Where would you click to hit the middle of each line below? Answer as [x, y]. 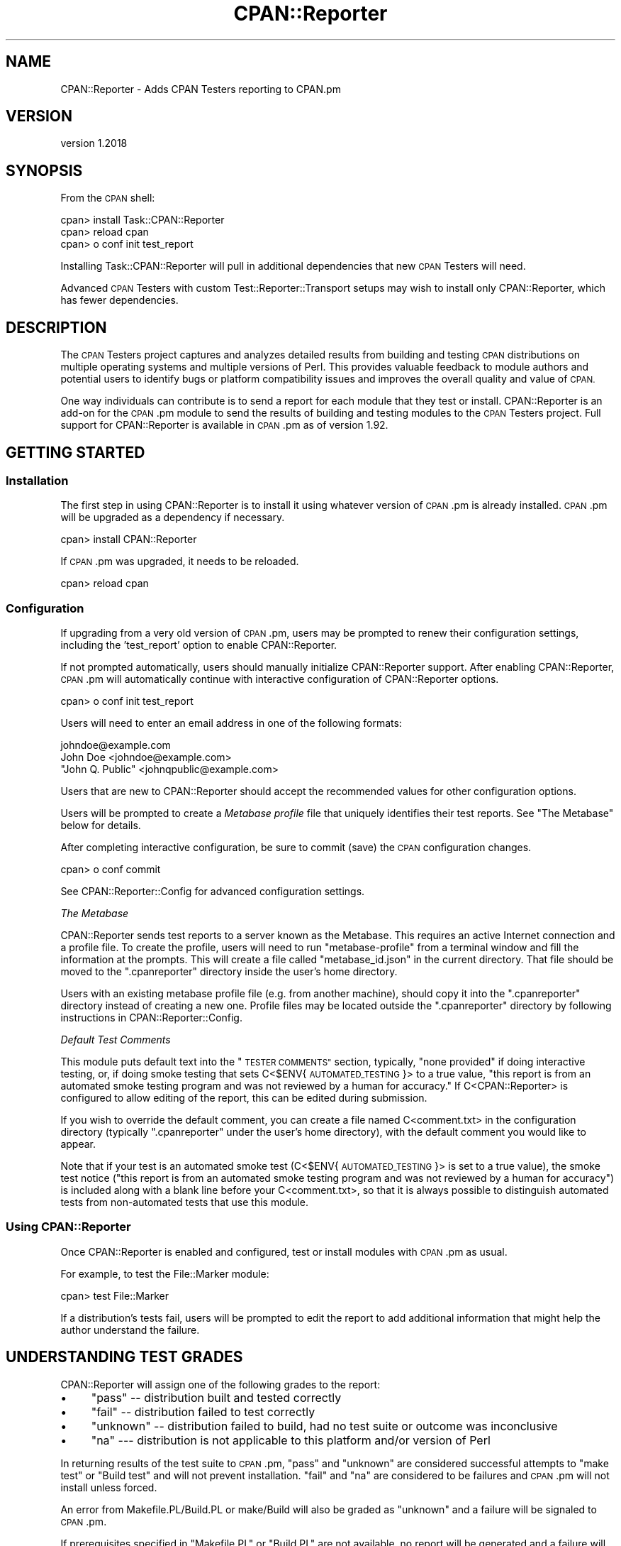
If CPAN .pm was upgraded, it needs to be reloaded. [180, 561]
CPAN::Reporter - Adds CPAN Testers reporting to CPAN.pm [201, 89]
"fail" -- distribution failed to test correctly [203, 1411]
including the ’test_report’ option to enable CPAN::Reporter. [199, 645]
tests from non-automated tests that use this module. [185, 1202]
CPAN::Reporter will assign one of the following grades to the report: [220, 1384]
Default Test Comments [116, 1040]
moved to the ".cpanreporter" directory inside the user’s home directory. [229, 972]
